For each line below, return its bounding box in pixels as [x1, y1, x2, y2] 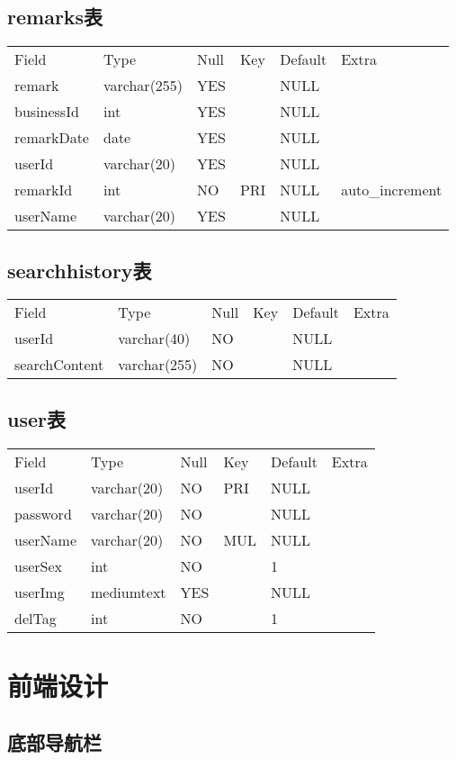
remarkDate [14, 127, 89, 149]
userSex [14, 555, 63, 576]
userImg [14, 581, 65, 602]
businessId [14, 101, 79, 122]
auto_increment [341, 179, 443, 201]
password [14, 502, 72, 524]
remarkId [14, 179, 73, 201]
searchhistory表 [7, 256, 152, 284]
